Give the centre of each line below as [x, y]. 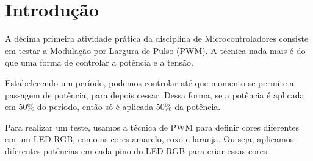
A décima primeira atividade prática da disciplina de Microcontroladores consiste [157, 39]
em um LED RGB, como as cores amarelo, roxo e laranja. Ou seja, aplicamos [149, 139]
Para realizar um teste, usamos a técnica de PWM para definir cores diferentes [152, 127]
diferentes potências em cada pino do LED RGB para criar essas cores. [137, 150]
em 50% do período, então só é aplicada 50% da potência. [113, 107]
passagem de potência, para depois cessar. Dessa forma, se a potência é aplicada [155, 94]
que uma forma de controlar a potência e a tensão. [99, 62]
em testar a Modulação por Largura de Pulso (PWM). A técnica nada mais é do [155, 50]
